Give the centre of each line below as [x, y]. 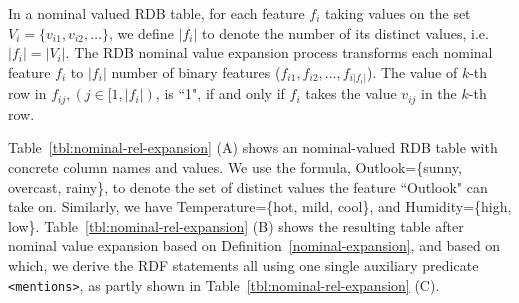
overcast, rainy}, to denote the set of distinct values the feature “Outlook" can [248, 186]
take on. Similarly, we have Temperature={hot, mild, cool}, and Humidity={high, [260, 206]
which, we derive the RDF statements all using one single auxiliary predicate [243, 264]
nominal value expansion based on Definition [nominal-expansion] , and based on [254, 245]
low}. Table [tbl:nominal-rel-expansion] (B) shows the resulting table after [236, 225]
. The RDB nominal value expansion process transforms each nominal [279, 52]
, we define [141, 32]
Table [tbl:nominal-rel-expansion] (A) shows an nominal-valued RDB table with [253, 147]
